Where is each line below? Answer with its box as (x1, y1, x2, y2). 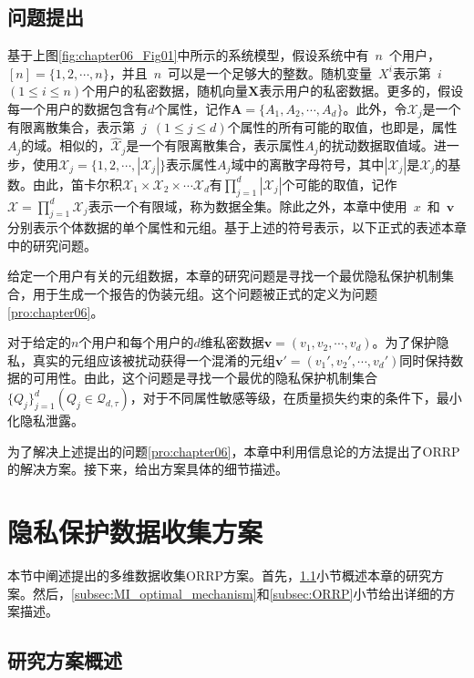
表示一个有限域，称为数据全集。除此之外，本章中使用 (88, 196, 407, 215)
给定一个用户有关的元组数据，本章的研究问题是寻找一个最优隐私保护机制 (7, 266, 441, 285)
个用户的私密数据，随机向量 (82, 81, 249, 100)
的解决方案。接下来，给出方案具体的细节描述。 (7, 459, 288, 478)
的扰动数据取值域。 (318, 136, 434, 155)
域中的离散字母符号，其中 (231, 154, 385, 173)
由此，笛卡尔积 (32, 174, 122, 193)
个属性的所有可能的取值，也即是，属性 (227, 118, 458, 137)
